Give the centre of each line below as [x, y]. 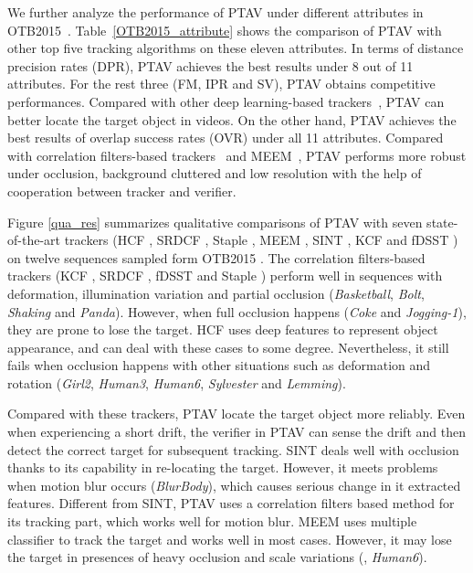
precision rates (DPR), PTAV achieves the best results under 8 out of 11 [210, 65]
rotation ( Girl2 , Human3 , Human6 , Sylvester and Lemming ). [177, 382]
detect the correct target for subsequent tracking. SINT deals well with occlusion [233, 449]
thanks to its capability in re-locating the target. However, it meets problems [223, 467]
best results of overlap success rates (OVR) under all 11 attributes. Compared [226, 138]
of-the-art [34, 240]
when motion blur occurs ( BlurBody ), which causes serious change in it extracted [234, 485]
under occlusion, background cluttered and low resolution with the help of [215, 173]
